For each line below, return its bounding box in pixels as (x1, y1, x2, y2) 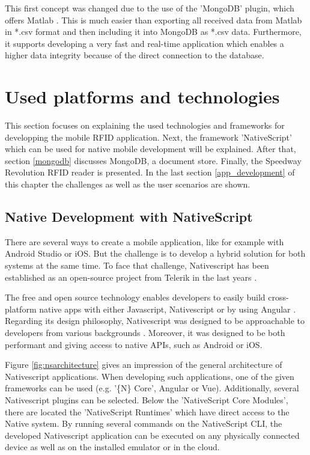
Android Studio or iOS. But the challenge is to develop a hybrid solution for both (5, 247, 306, 260)
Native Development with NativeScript (5, 207, 253, 226)
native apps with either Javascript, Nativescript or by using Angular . (39, 302, 296, 315)
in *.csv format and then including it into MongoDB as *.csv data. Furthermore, (5, 25, 302, 38)
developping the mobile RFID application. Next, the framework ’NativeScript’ (5, 130, 292, 143)
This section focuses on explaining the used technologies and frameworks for (5, 119, 285, 132)
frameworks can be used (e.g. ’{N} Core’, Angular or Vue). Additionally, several (5, 382, 299, 394)
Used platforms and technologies (5, 84, 280, 109)
